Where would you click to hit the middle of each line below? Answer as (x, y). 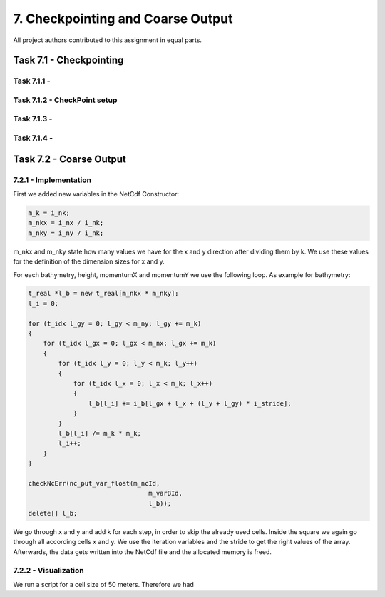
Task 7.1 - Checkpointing (68, 60)
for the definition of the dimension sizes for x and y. (89, 261)
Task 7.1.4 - (33, 138)
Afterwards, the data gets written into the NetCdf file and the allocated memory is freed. (143, 552)
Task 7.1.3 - (33, 119)
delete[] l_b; (53, 513)
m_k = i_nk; (49, 213)
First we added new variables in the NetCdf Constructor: (96, 194)
